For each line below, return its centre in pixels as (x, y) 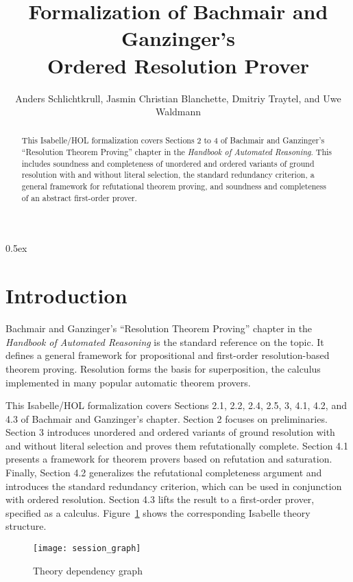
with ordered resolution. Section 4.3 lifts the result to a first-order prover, (160, 499)
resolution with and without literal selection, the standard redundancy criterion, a (168, 175)
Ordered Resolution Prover (178, 65)
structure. (26, 526)
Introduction (66, 295)
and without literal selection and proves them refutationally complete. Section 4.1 (177, 445)
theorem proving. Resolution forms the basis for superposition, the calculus (163, 368)
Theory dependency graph (88, 570)
